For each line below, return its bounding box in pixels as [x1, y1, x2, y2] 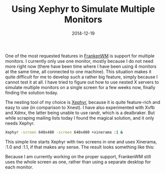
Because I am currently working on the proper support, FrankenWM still [5, 153, 151, 159]
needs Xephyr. [5, 120, 35, 126]
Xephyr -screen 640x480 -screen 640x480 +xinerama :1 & [5, 130, 123, 134]
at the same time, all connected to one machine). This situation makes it [5, 68, 152, 75]
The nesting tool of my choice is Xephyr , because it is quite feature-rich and [5, 99, 161, 105]
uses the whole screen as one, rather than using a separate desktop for [5, 159, 151, 165]
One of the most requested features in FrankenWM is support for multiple [5, 53, 155, 59]
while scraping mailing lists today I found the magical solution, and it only [5, 115, 155, 121]
